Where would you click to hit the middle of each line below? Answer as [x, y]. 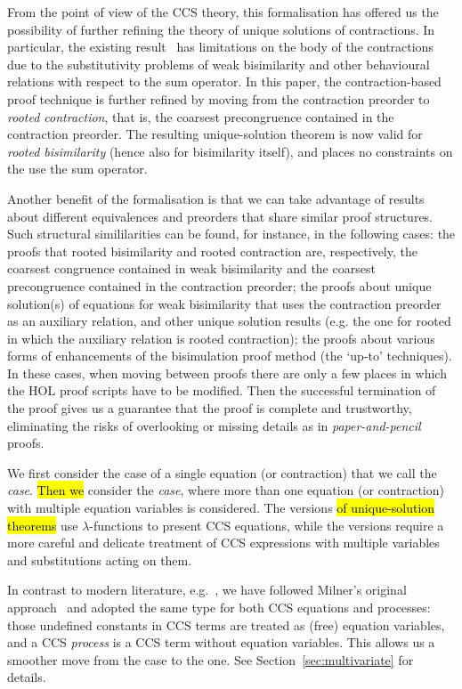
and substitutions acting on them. [100, 559]
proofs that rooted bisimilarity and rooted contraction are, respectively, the [212, 251]
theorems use [43, 525]
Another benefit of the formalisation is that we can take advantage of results [216, 198]
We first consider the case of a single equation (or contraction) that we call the [222, 472]
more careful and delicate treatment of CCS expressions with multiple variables [223, 543]
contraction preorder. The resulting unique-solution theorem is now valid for [215, 134]
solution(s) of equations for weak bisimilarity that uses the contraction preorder [224, 303]
